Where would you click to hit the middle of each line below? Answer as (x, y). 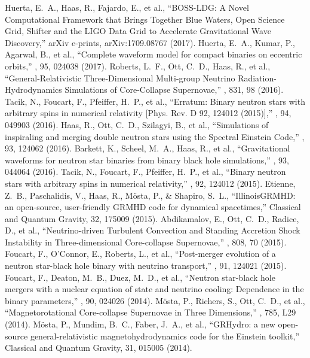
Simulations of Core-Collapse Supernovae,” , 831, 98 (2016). (174, 89)
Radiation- (257, 78)
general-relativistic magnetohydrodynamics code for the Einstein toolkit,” (165, 336)
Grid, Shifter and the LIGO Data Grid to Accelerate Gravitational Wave (138, 31)
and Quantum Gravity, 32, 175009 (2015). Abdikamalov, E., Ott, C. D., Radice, (152, 218)
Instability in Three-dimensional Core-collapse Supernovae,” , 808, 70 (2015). (146, 242)
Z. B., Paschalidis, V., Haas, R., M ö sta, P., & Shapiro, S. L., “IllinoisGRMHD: (150, 195)
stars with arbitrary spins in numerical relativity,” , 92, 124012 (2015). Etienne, (150, 183)
